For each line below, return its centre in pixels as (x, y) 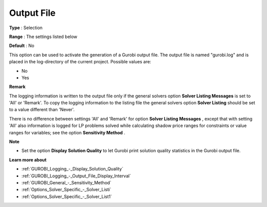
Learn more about (28, 160)
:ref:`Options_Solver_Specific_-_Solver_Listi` (66, 190)
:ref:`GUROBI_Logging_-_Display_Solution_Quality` (72, 169)
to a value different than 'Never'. (42, 110)
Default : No (22, 46)
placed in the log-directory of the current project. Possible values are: (80, 62)
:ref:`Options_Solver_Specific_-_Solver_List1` (67, 196)
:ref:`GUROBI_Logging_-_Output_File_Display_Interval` (76, 176)
